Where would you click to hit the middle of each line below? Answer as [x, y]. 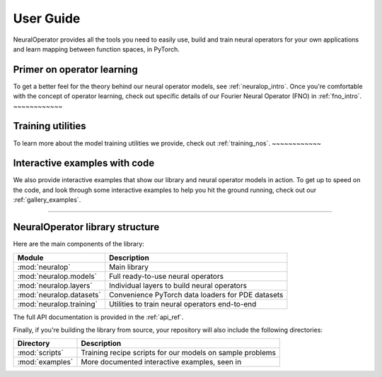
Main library [128, 267]
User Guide [47, 18]
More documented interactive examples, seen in [161, 362]
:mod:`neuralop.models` [57, 276]
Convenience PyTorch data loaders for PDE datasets [196, 294]
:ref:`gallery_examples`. [47, 200]
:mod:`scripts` [40, 353]
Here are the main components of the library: [79, 244]
